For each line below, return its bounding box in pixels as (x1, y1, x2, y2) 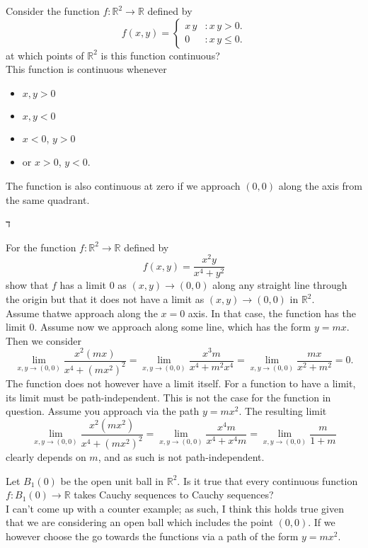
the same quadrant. (6, 192, 90, 207)
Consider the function (6, 4, 100, 18)
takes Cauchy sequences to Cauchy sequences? (74, 487, 274, 502)
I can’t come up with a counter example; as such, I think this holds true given (6, 501, 344, 515)
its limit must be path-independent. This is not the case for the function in (6, 389, 331, 404)
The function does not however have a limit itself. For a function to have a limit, (6, 375, 356, 390)
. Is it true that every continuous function (177, 473, 358, 488)
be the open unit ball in (60, 473, 164, 488)
